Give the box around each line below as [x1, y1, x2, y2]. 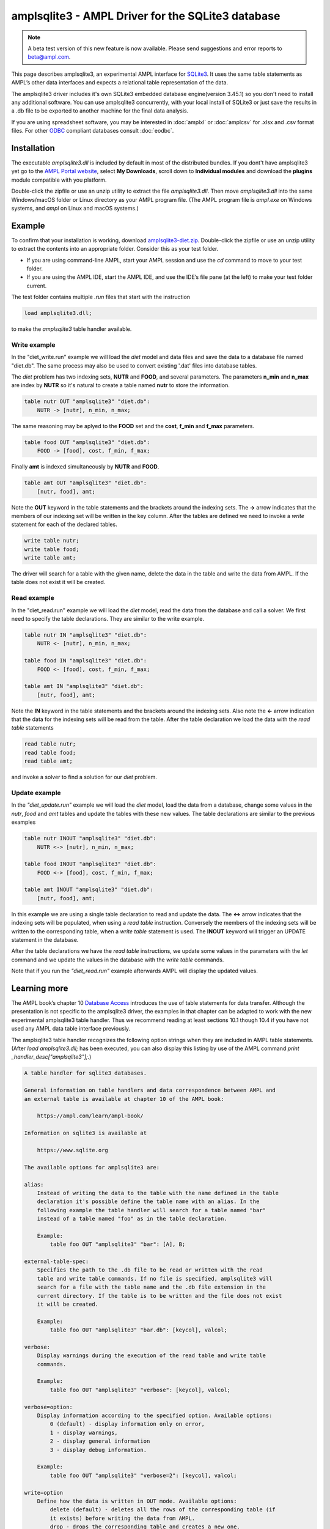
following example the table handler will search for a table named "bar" [37, 1207, 266, 1213]
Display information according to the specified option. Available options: [37, 1412, 273, 1419]
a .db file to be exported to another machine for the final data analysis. [11, 107, 189, 114]
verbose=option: [24, 1404, 73, 1410]
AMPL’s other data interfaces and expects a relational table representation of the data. [11, 79, 229, 86]
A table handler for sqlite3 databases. [24, 1070, 147, 1076]
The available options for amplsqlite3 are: [24, 1164, 160, 1171]
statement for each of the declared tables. [11, 520, 117, 528]
